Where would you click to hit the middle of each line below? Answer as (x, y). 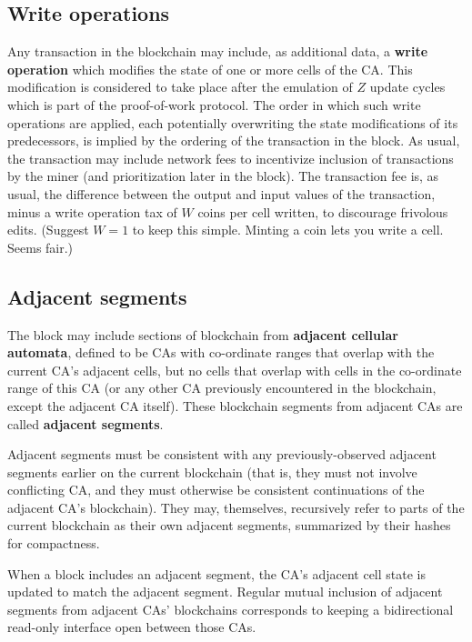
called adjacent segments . (85, 423)
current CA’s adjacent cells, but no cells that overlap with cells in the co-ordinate (235, 370)
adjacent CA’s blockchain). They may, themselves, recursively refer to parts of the (236, 507)
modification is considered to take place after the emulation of (180, 87)
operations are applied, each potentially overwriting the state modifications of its (233, 122)
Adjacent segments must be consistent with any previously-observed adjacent (222, 454)
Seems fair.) (40, 247)
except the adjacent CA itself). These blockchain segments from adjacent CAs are (235, 405)
